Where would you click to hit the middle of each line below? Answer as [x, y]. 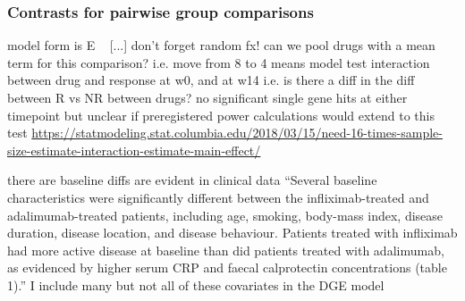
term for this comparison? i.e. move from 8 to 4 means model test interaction [219, 62]
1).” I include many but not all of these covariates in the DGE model [196, 284]
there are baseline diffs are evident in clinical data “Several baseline [192, 180]
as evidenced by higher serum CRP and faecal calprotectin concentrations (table [227, 268]
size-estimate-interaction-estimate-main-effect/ [134, 150]
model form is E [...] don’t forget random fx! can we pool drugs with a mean [221, 45]
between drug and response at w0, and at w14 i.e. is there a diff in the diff [211, 80]
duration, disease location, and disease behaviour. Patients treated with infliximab [232, 233]
